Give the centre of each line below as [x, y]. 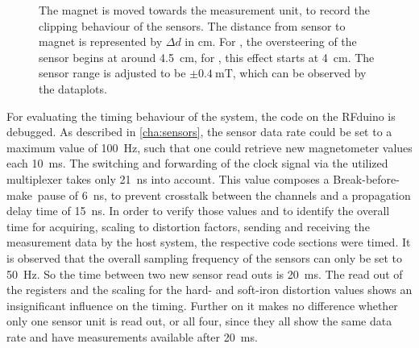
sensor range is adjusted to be [112, 73]
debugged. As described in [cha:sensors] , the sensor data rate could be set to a [199, 132]
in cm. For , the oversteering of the [271, 41]
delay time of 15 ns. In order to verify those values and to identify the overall [198, 211]
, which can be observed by [299, 73]
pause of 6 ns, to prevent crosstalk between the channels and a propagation [224, 195]
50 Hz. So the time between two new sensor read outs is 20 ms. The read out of [205, 273]
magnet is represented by [101, 41]
